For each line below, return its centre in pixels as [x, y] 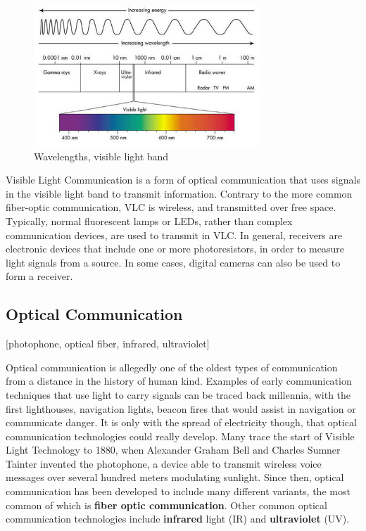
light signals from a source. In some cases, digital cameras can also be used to [173, 262]
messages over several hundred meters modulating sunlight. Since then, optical [175, 477]
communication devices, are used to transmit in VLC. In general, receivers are [174, 235]
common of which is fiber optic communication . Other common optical [166, 505]
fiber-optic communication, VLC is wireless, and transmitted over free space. [171, 207]
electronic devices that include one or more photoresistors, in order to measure [175, 249]
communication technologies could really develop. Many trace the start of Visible [180, 436]
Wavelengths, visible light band [101, 156]
